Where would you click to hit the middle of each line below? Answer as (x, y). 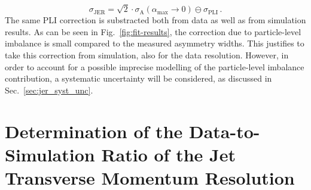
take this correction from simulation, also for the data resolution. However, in (147, 54)
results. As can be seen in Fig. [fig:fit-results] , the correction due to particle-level (153, 31)
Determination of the (94, 131)
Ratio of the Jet (168, 154)
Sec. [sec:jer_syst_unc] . (49, 90)
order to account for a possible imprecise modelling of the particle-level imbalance (155, 66)
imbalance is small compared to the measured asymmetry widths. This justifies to (155, 43)
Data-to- (225, 131)
